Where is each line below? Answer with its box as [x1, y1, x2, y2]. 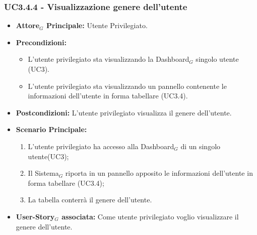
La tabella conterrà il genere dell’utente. [28, 194, 152, 205]
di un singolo [180, 141, 221, 151]
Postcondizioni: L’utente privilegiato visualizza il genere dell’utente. [16, 107, 232, 117]
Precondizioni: [16, 37, 67, 47]
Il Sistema [28, 168, 59, 178]
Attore [16, 20, 40, 31]
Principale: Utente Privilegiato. [46, 20, 148, 31]
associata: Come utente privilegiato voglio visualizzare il [61, 211, 239, 221]
